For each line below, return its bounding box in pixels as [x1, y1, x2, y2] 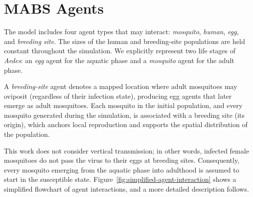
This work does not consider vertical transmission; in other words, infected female [4, 145, 249, 155]
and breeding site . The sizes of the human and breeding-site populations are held [4, 36, 245, 46]
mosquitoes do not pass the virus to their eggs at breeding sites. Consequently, [4, 155, 240, 165]
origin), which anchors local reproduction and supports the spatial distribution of [4, 119, 248, 130]
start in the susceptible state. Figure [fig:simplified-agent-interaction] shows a [4, 174, 236, 184]
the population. [4, 129, 50, 139]
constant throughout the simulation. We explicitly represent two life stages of [4, 45, 236, 56]
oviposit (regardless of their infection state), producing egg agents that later [4, 90, 232, 101]
